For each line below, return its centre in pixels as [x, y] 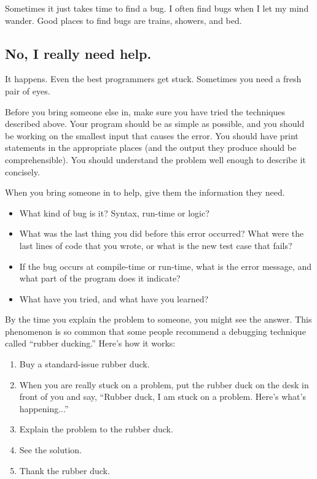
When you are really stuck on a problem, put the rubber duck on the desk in [164, 384]
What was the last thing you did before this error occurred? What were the [162, 233]
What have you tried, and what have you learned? [114, 298]
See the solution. [50, 450]
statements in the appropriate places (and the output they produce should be [151, 148]
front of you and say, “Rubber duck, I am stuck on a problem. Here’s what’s [162, 397]
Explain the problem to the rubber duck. [96, 429]
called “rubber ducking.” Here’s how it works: [90, 343]
